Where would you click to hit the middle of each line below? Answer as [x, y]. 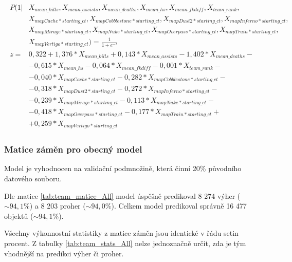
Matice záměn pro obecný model [73, 149]
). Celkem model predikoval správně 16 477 [179, 206]
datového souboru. [33, 179]
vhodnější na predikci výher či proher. [64, 253]
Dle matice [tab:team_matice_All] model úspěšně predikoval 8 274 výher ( [122, 195]
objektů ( [19, 216]
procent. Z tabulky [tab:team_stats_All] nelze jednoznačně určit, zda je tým [125, 243]
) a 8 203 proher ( [58, 206]
